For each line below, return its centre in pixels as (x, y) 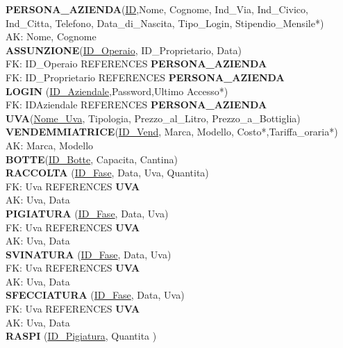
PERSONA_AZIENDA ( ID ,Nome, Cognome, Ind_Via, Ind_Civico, (157, 9)
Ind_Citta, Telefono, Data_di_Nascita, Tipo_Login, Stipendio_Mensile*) (165, 23)
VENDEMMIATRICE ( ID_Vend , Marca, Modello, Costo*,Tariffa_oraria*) (172, 132)
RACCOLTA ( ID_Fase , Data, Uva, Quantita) (107, 173)
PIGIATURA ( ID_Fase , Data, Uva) (87, 213)
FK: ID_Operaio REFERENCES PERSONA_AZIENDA (136, 64)
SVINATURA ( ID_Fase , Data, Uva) (89, 254)
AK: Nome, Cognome (51, 36)
